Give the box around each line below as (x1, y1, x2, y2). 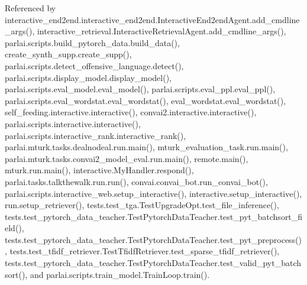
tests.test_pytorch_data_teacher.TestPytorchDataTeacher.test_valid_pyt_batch (5, 257, 302, 269)
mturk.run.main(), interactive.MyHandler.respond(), (5, 164, 194, 176)
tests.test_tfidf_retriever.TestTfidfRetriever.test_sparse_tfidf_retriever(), (9, 245, 280, 257)
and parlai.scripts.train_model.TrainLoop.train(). (30, 268, 210, 280)
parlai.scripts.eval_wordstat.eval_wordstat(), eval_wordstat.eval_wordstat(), (5, 94, 286, 106)
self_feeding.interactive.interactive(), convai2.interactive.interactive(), (5, 106, 257, 118)
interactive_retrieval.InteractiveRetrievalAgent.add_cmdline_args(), (37, 25, 286, 37)
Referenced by (5, 2, 56, 14)
